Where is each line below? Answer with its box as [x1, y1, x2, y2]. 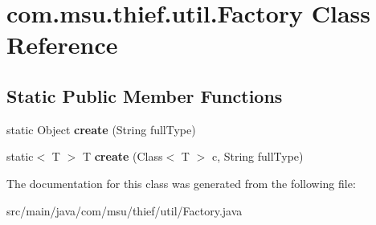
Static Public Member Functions [6, 83, 283, 108]
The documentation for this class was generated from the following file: [6, 174, 356, 191]
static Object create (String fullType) [6, 121, 196, 137]
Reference [6, 28, 118, 61]
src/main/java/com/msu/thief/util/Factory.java [6, 202, 243, 219]
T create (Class [82, 148, 163, 165]
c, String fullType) [211, 148, 304, 165]
